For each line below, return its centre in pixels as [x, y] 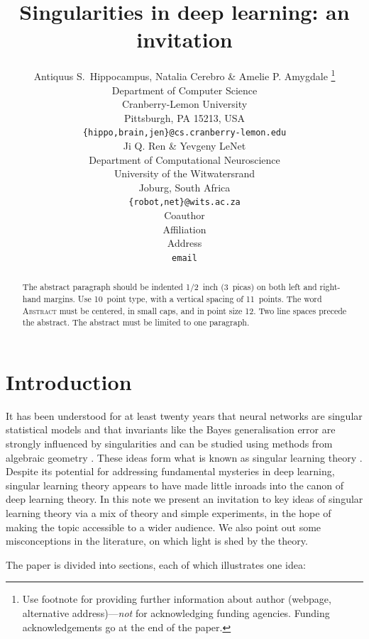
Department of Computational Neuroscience [184, 159]
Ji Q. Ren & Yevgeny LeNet [184, 145]
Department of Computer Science [184, 90]
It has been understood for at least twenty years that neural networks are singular [184, 415]
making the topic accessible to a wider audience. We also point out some [164, 527]
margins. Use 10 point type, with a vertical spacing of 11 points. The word [183, 298]
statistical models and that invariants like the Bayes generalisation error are [171, 429]
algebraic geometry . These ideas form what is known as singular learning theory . [184, 457]
